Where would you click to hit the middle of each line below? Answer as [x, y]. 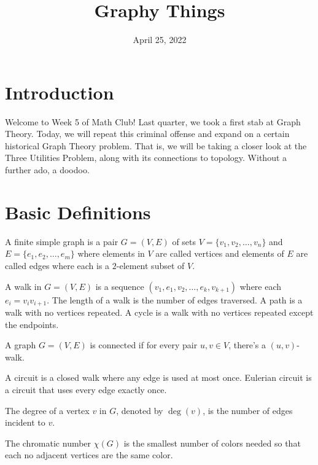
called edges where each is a [57, 265]
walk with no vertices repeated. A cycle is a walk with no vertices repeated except [159, 312]
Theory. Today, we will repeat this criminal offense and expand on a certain [147, 134]
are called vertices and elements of [220, 253]
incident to [25, 422]
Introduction [60, 92]
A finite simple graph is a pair [62, 241]
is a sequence [120, 286]
